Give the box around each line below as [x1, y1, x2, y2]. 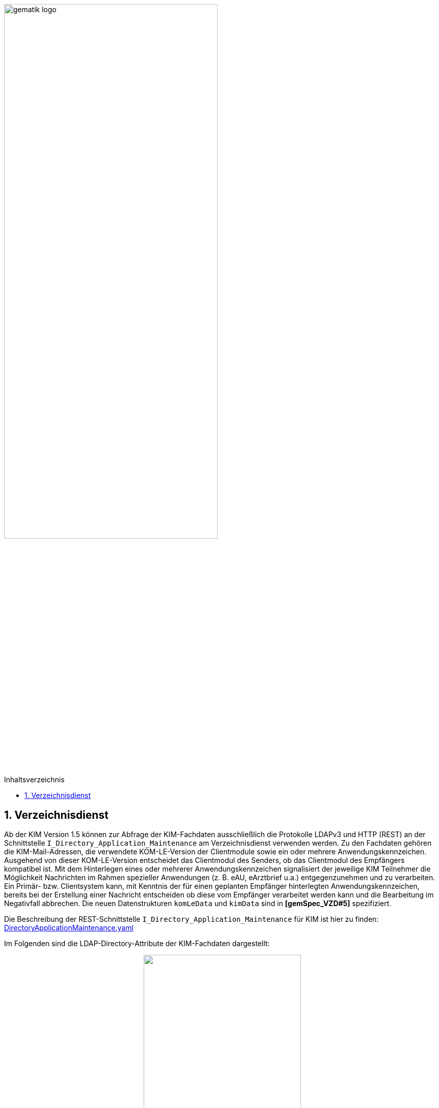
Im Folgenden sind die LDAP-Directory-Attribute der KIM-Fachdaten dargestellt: [4, 939, 270, 948]
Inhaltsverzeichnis [4, 775, 65, 784]
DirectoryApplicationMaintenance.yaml [4, 923, 133, 932]
